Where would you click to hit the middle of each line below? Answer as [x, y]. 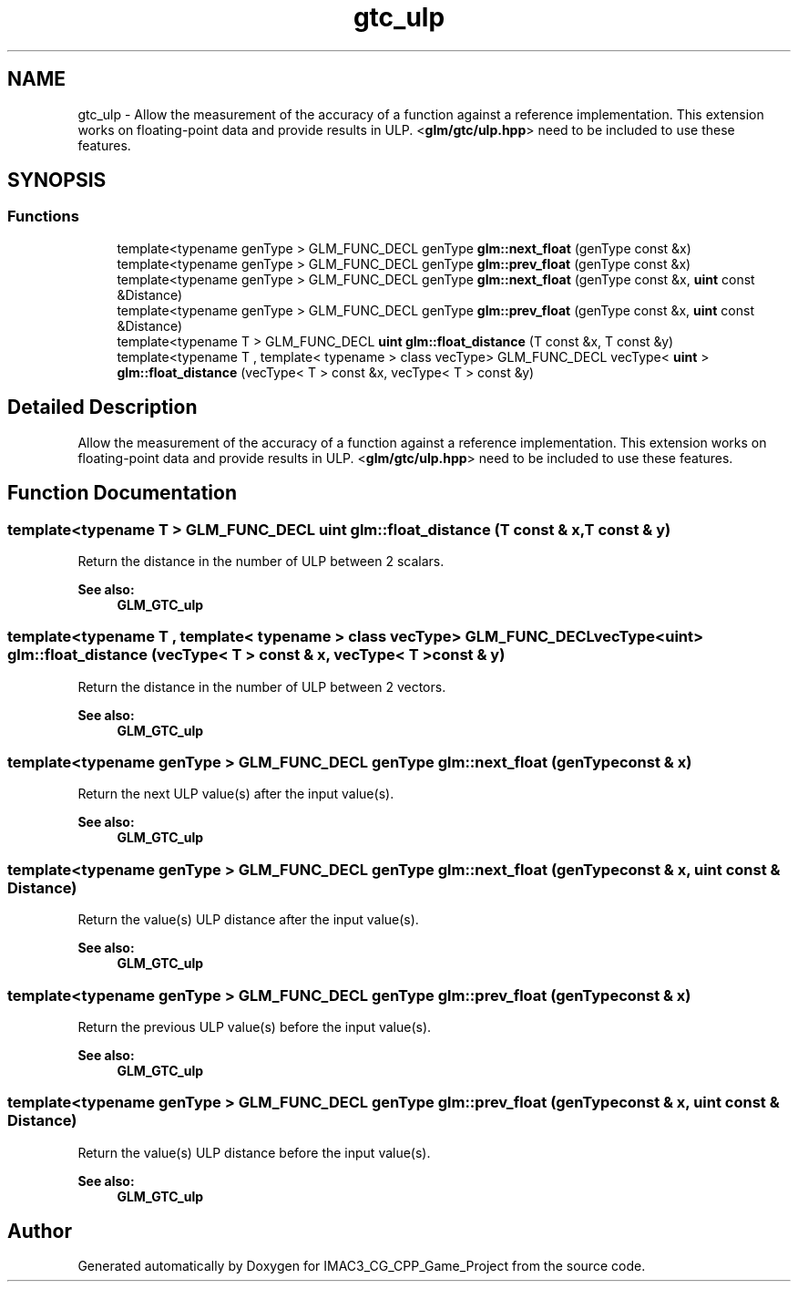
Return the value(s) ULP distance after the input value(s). [248, 920]
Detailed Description [102, 407]
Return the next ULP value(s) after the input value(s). [236, 794]
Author [40, 1232]
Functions [43, 217]
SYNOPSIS [57, 180]
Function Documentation [122, 493]
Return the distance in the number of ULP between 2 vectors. [262, 686]
